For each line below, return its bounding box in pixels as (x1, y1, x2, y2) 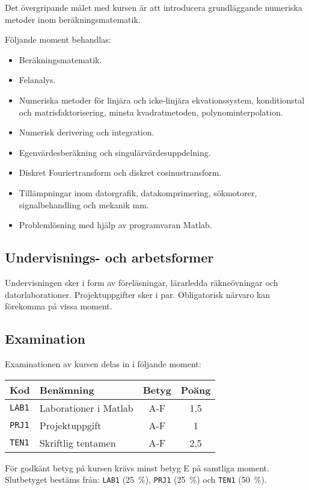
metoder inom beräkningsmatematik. (5, 13, 141, 25)
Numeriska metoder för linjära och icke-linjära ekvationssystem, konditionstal (19, 93, 305, 106)
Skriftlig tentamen (39, 435, 116, 450)
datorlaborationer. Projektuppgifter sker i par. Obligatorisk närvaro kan (5, 288, 271, 300)
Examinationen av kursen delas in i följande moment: (5, 357, 201, 370)
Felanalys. (19, 73, 56, 86)
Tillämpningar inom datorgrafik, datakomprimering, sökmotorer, (19, 186, 257, 199)
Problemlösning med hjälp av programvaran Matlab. (19, 219, 212, 231)
